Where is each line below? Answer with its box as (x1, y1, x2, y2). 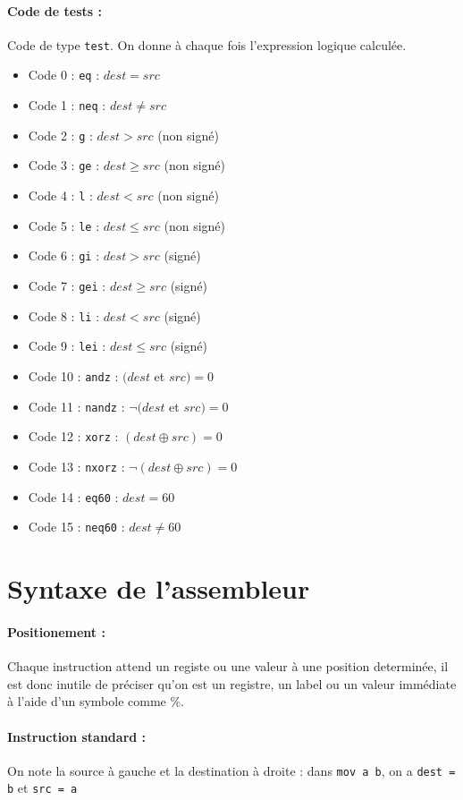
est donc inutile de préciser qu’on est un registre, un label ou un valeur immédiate (7, 674, 457, 693)
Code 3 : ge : (28, 156, 100, 174)
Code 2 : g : (28, 125, 93, 144)
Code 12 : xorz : (28, 427, 119, 446)
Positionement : (7, 622, 105, 641)
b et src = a (7, 779, 78, 797)
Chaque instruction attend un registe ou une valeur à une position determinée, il (7, 657, 449, 676)
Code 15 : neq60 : (28, 517, 125, 536)
